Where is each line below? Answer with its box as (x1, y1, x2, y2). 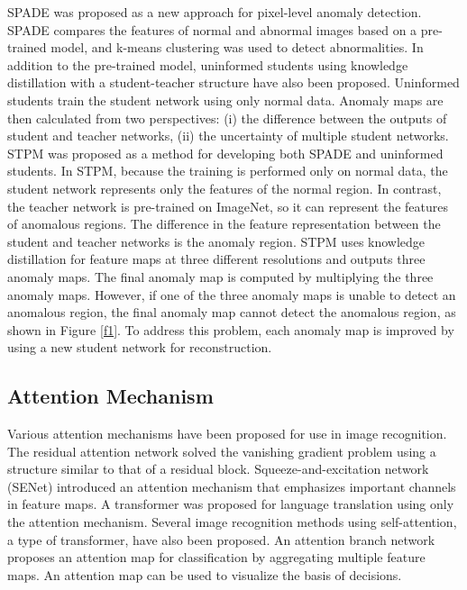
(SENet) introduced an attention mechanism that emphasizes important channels (7, 477, 456, 495)
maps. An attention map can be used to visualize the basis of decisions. (7, 565, 402, 584)
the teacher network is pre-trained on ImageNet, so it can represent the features (7, 196, 448, 215)
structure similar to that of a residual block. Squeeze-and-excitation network (7, 459, 429, 478)
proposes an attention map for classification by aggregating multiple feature (7, 548, 426, 567)
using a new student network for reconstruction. (7, 338, 272, 357)
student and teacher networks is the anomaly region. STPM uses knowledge (7, 231, 426, 250)
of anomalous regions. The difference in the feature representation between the (7, 214, 441, 233)
